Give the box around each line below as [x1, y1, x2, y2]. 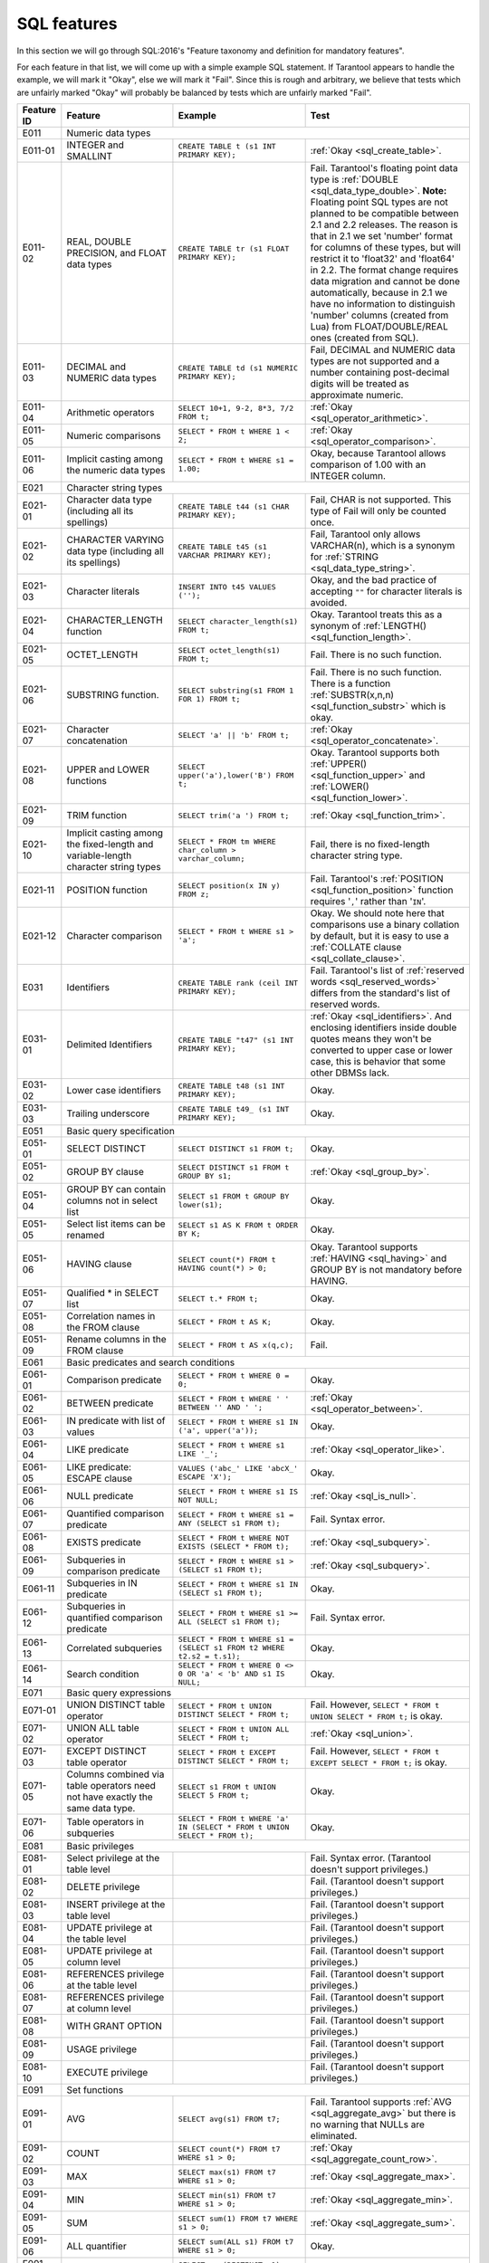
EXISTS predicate [66, 1536, 142, 1549]
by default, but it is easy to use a [310, 930, 449, 942]
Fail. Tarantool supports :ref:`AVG [310, 2096, 452, 2108]
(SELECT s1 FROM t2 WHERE [177, 1643, 285, 1653]
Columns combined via [66, 1768, 165, 1781]
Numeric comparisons [66, 430, 162, 443]
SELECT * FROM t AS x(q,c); [177, 1340, 294, 1350]
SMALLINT [66, 150, 113, 163]
